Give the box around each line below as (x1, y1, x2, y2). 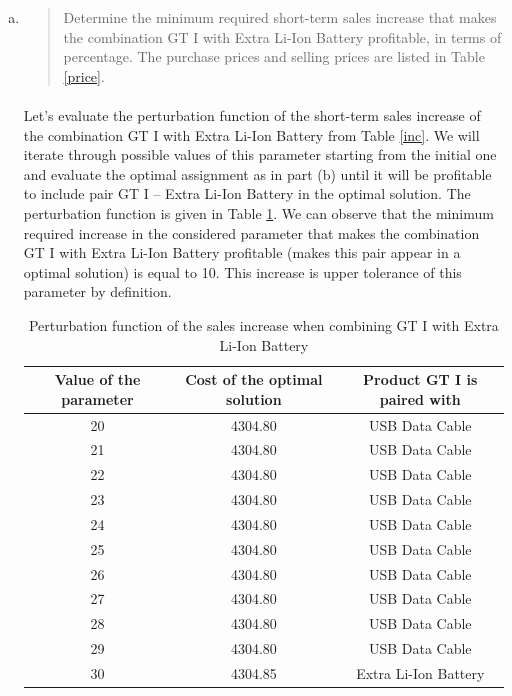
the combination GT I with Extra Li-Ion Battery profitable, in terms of (63, 26, 502, 47)
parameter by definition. (23, 281, 172, 302)
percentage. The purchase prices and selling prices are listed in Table (63, 46, 485, 67)
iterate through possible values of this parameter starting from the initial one (23, 144, 497, 165)
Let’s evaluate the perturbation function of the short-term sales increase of (23, 104, 481, 125)
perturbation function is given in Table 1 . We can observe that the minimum (23, 202, 494, 223)
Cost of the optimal (185, 369, 323, 390)
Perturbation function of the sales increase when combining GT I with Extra (28, 314, 499, 335)
